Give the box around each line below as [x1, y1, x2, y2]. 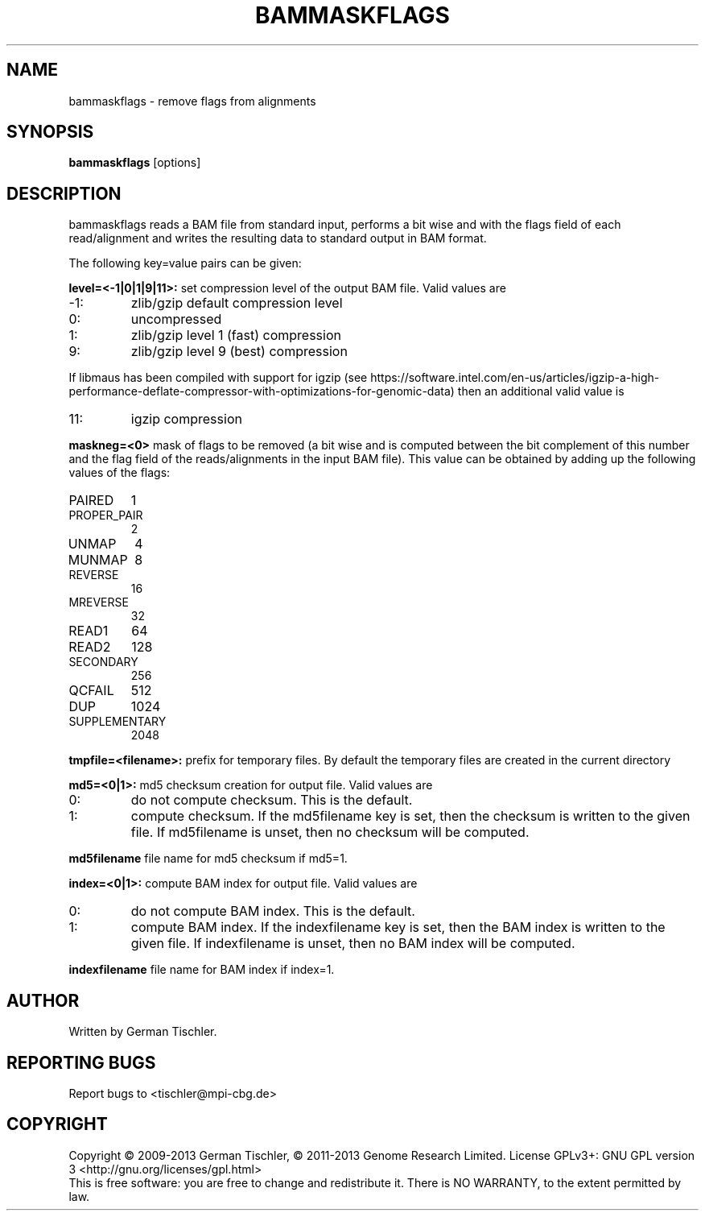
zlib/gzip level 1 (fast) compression [130, 327, 341, 344]
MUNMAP [68, 552, 128, 569]
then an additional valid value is [457, 384, 625, 399]
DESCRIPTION [6, 183, 122, 204]
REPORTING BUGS [6, 1052, 156, 1073]
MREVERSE [68, 595, 129, 610]
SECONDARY [68, 655, 138, 669]
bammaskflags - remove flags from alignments [68, 93, 316, 108]
